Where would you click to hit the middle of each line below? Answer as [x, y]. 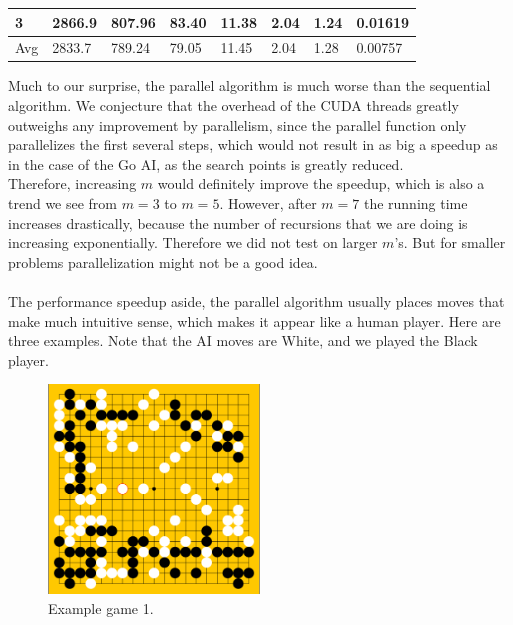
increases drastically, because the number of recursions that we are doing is [238, 222]
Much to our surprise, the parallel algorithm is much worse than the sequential [249, 85]
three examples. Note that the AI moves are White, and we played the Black [243, 340]
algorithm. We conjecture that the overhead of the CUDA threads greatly [233, 105]
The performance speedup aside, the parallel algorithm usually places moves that [256, 300]
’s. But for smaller [450, 242]
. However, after [268, 203]
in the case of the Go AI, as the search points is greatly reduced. [206, 163]
